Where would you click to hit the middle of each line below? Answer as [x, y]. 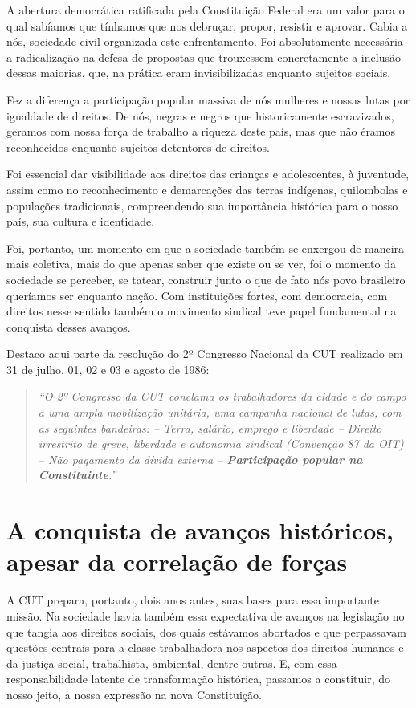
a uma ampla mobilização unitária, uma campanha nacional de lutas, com [220, 412]
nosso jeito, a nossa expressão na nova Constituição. [134, 694]
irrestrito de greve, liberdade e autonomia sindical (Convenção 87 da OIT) [221, 444]
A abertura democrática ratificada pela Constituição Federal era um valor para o [206, 10]
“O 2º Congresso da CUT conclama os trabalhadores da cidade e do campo [222, 396]
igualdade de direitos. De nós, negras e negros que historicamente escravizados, [200, 115]
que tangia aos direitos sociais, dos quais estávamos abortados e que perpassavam [206, 631]
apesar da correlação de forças [177, 562]
